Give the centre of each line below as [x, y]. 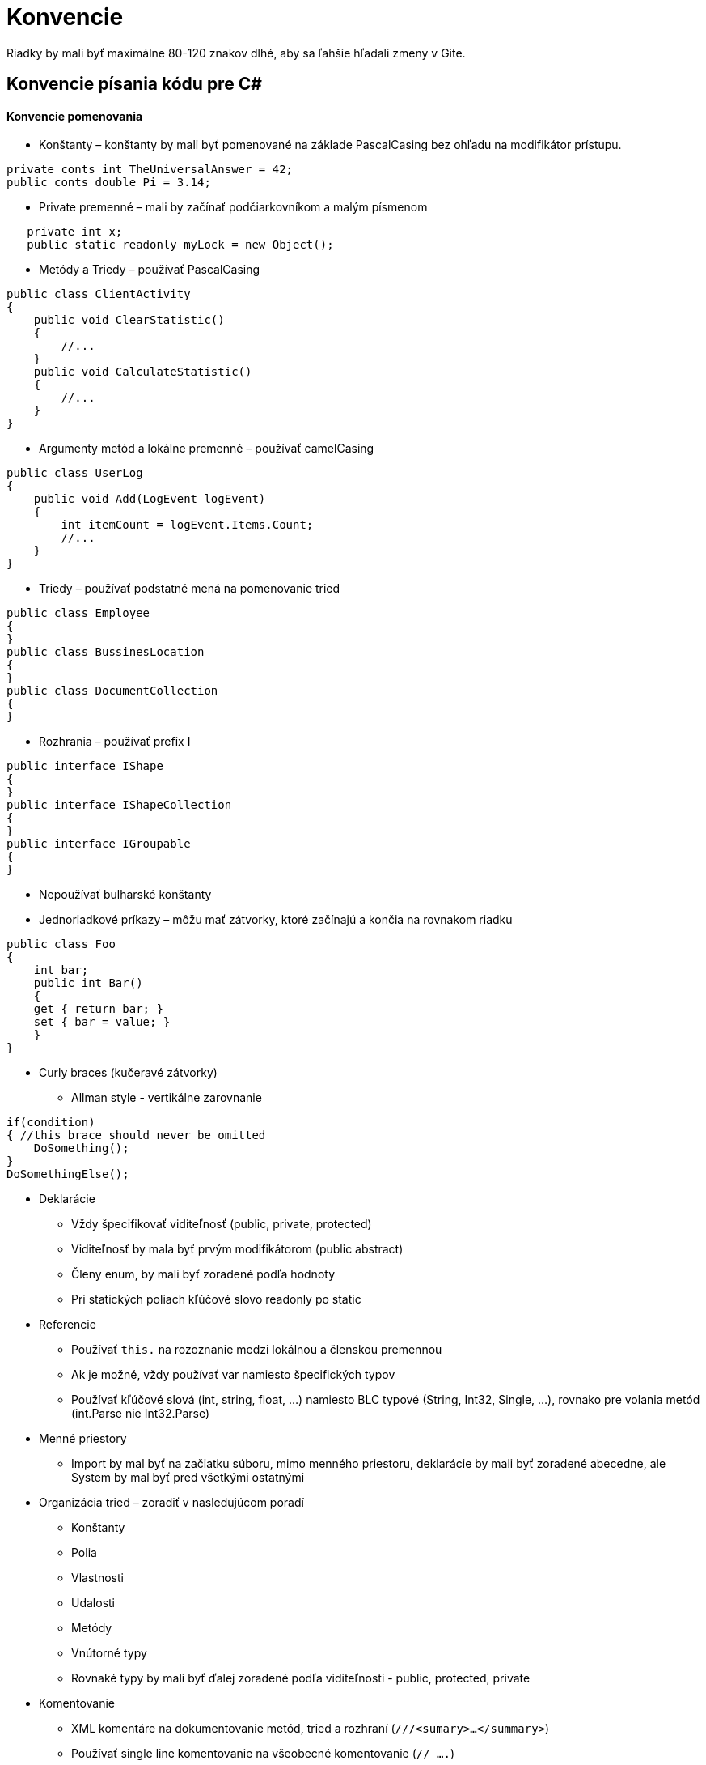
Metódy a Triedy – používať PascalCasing [150, 270]
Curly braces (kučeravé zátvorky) [128, 1073]
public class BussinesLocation [106, 652]
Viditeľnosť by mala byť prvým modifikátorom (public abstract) [237, 1249]
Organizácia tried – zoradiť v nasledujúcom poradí [171, 1503]
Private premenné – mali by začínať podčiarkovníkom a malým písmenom [233, 207]
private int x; [75, 232]
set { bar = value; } [102, 1022]
